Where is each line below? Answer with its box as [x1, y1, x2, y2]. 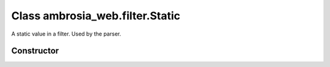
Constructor [11, 46, 59, 56]
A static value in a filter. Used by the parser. [11, 30, 122, 37]
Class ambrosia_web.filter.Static [11, 9, 180, 22]
